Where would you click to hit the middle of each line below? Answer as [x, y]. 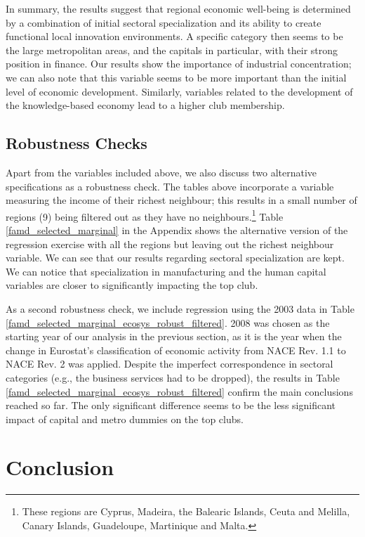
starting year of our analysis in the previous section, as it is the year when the [174, 336]
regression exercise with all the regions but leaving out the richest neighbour [170, 244]
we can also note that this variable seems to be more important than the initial [176, 77]
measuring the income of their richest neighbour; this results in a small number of [181, 200]
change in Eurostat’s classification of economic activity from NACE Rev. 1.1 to [176, 350]
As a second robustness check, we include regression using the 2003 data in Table [180, 308]
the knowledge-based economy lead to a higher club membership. [145, 105]
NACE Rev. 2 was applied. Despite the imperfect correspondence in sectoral [170, 364]
